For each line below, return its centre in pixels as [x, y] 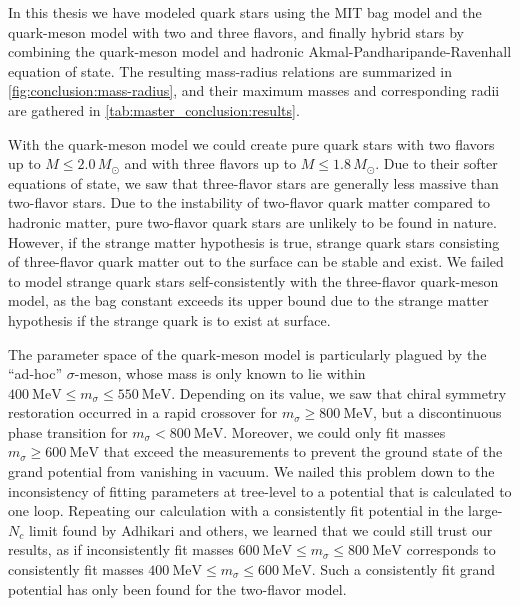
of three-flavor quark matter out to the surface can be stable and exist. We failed [256, 261]
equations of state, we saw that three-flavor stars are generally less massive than [253, 182]
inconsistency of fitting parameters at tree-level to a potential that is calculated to [260, 490]
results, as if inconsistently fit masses [121, 549]
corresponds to [451, 549]
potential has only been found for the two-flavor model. [177, 588]
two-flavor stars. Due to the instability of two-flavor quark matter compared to [249, 202]
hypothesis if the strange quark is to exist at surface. [169, 319]
